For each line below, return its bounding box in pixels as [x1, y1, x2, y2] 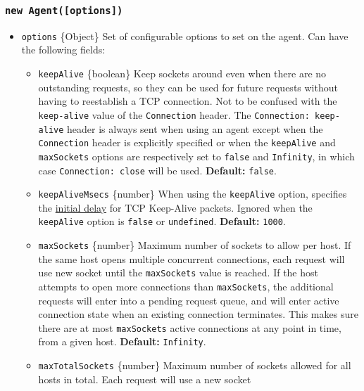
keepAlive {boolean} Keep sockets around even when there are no [38, 66, 327, 81]
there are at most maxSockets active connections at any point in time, [38, 320, 341, 335]
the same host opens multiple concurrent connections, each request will [38, 251, 345, 266]
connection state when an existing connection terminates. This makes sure [38, 307, 358, 321]
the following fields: [21, 42, 106, 57]
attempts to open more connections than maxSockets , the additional [38, 278, 334, 293]
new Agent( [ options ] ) [5, 4, 123, 16]
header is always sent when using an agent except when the [67, 121, 323, 136]
